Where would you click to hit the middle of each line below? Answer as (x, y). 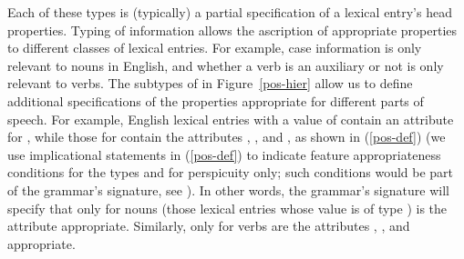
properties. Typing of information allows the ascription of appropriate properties (232, 30)
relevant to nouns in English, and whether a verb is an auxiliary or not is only (226, 65)
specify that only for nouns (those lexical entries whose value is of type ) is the (227, 208)
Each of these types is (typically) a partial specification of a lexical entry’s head (230, 12)
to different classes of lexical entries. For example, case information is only (215, 48)
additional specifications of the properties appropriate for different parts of (216, 100)
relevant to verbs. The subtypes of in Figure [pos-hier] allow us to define (210, 83)
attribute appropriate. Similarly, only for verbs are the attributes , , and (209, 226)
